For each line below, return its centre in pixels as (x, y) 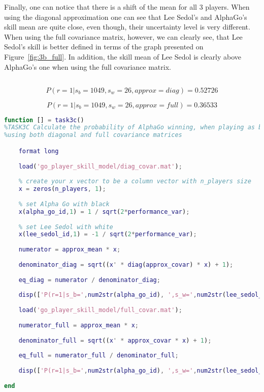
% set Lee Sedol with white (66, 227)
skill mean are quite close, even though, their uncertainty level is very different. (127, 27)
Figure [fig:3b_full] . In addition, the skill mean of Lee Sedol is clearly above (123, 56)
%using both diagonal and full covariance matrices (93, 135)
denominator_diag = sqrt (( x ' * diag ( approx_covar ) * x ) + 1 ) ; (126, 264)
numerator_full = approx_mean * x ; (78, 325)
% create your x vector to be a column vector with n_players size (135, 181)
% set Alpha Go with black (64, 204)
